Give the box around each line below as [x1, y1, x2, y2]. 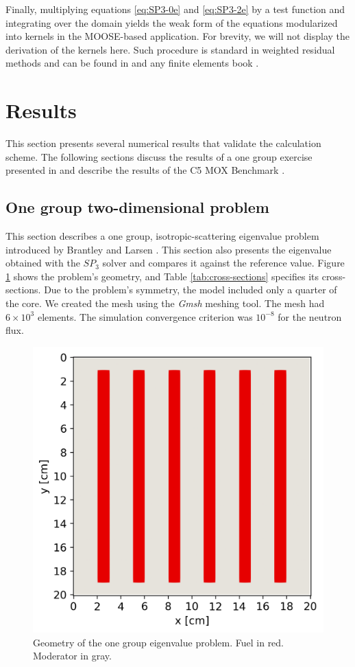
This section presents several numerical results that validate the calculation [5, 136, 321, 150]
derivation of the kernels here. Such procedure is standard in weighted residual [5, 42, 335, 56]
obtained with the [5, 256, 80, 270]
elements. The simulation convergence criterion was [37, 309, 253, 324]
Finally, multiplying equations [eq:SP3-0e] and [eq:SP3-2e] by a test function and [5, 2, 345, 16]
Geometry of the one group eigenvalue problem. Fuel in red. [33, 635, 284, 649]
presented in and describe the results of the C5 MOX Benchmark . [5, 163, 285, 177]
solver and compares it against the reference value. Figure [102, 256, 345, 270]
